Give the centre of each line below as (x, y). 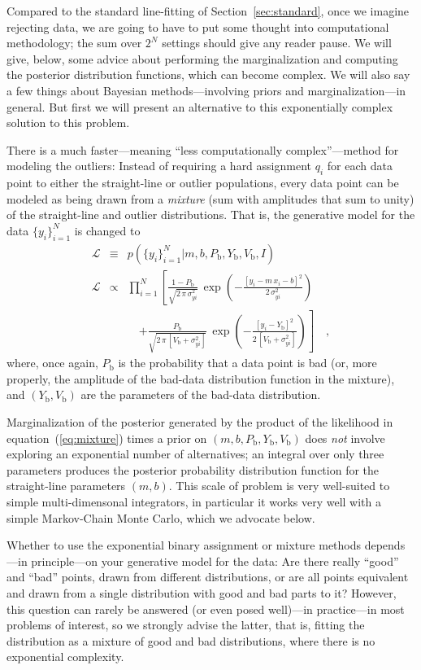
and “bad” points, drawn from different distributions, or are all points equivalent (208, 577)
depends (385, 545)
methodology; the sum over (74, 43)
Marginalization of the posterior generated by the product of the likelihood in (200, 422)
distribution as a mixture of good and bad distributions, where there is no (191, 640)
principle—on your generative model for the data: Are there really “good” (215, 561)
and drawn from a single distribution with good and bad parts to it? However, (202, 592)
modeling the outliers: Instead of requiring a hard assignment (159, 166)
